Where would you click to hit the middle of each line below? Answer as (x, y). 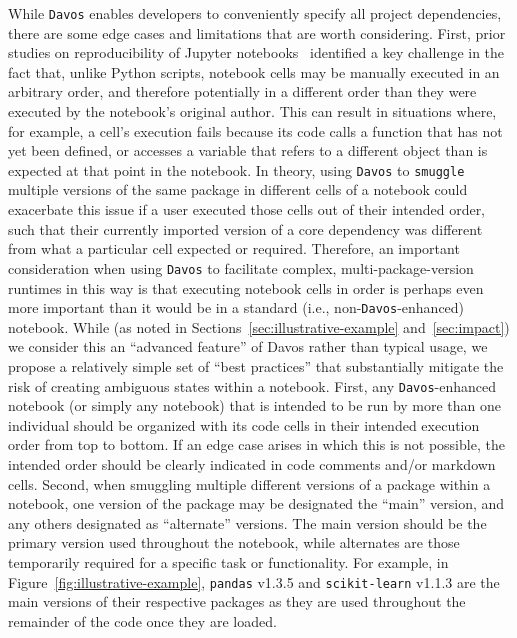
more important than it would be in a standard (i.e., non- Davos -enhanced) (236, 307)
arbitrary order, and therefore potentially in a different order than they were (242, 91)
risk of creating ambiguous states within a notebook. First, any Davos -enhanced (252, 385)
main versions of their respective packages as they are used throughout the (237, 601)
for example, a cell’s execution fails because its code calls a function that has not (255, 130)
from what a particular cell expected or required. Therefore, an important (234, 248)
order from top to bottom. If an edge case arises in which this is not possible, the (256, 444)
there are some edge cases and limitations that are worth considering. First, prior (257, 32)
